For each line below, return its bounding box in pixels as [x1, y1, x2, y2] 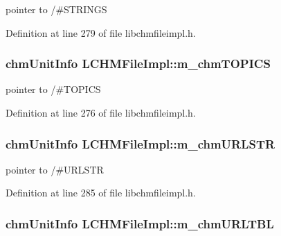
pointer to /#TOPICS [6, 82, 101, 96]
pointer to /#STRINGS [6, 2, 107, 16]
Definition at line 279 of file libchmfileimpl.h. [6, 25, 196, 40]
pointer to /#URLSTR [6, 162, 104, 176]
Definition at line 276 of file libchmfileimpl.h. [6, 106, 196, 119]
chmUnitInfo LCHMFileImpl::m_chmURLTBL [6, 214, 274, 232]
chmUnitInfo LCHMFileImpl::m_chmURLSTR [6, 135, 275, 152]
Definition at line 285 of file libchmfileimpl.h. [6, 185, 196, 200]
